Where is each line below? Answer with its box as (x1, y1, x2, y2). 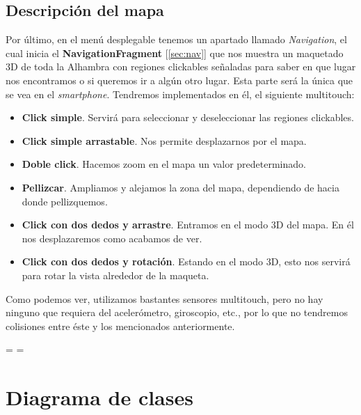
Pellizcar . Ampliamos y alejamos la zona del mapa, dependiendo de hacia (22, 180, 339, 194)
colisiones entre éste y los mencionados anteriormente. (6, 318, 235, 333)
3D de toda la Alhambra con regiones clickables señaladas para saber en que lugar (6, 59, 356, 74)
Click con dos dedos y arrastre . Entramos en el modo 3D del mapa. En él (22, 217, 354, 232)
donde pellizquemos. (22, 194, 108, 208)
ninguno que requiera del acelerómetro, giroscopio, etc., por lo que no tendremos (6, 305, 348, 320)
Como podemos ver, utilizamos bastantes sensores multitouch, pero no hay (6, 291, 323, 306)
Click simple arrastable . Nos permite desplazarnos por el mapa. (22, 133, 307, 148)
